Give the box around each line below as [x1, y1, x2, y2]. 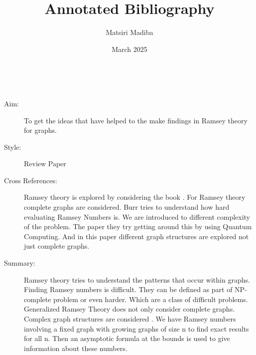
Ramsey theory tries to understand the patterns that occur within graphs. [24, 274, 250, 285]
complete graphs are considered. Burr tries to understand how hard [24, 202, 230, 212]
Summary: [4, 258, 35, 268]
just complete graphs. [24, 241, 90, 251]
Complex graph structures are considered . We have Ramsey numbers [24, 314, 236, 324]
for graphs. [24, 125, 57, 135]
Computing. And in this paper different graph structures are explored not [24, 231, 249, 241]
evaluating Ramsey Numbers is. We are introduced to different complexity [24, 211, 251, 222]
